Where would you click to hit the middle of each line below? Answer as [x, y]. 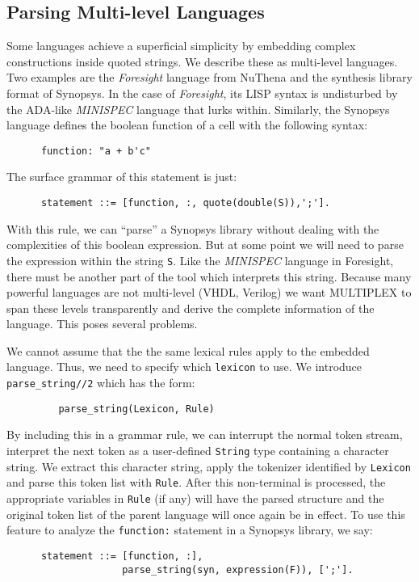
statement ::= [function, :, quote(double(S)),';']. [185, 203]
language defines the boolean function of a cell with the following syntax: [187, 125]
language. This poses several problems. [102, 324]
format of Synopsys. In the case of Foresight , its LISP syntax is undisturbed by [202, 93]
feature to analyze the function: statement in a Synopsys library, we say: [190, 530]
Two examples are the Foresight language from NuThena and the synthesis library [209, 77]
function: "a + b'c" [96, 151]
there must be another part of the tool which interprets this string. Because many [209, 276]
